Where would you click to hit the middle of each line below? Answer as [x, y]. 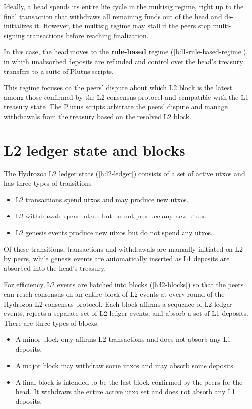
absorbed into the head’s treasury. [55, 268]
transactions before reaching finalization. [88, 35]
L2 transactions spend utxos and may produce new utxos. [102, 199]
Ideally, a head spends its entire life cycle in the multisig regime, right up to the [124, 6]
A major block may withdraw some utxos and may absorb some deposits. [125, 365]
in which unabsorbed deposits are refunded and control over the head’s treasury [124, 61]
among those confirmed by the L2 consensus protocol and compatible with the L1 [126, 97]
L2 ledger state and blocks [95, 150]
